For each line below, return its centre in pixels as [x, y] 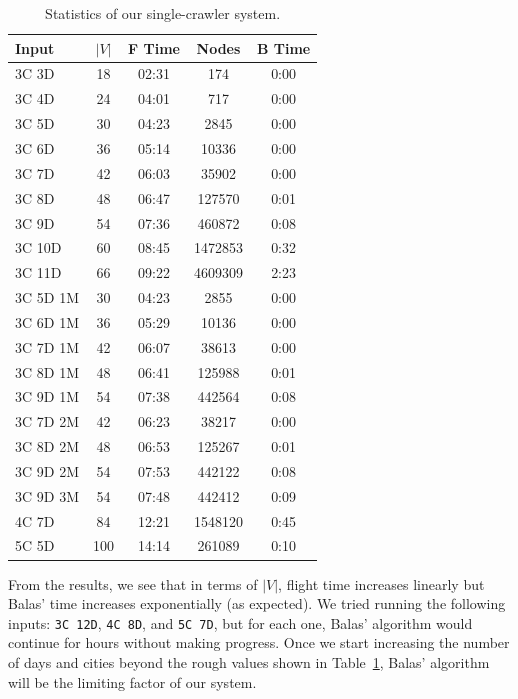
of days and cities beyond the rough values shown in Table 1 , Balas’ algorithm [249, 662]
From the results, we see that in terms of [133, 583]
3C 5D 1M [47, 297]
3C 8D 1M [47, 371]
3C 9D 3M [47, 495]
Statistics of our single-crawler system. [163, 13]
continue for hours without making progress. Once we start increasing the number [259, 642]
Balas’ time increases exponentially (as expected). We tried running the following [257, 603]
